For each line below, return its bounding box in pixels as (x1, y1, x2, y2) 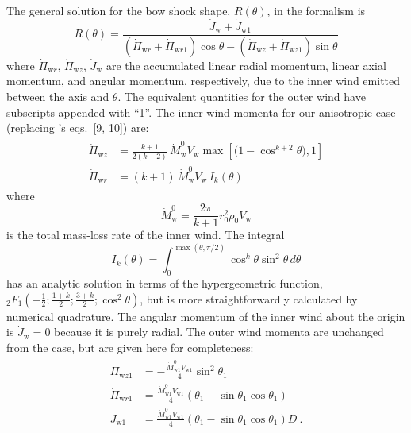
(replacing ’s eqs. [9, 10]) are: (6, 119, 149, 136)
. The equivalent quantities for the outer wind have (117, 87, 366, 104)
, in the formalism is (267, 2, 366, 18)
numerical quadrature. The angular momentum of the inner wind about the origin (6, 307, 405, 324)
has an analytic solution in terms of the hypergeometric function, (6, 275, 323, 292)
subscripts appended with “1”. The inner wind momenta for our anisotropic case (6, 103, 396, 120)
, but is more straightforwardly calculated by (140, 290, 358, 307)
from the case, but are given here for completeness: (6, 338, 254, 355)
